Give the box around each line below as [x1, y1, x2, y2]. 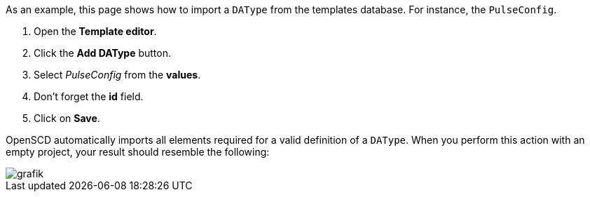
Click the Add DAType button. [34, 47, 171, 59]
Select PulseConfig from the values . [34, 69, 201, 81]
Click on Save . [34, 112, 100, 124]
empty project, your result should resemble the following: [6, 146, 270, 158]
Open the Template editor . [34, 25, 157, 37]
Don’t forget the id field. [34, 90, 144, 102]
